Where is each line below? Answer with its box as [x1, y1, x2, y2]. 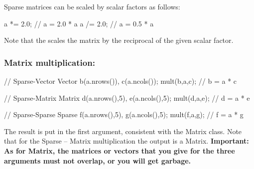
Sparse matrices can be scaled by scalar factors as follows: [4, 1, 180, 11]
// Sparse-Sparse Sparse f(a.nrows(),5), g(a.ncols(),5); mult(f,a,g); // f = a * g [4, 109, 244, 120]
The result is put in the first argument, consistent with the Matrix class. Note [4, 126, 242, 136]
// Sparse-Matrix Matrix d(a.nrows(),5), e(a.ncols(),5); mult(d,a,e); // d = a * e [4, 92, 250, 103]
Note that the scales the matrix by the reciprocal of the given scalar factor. [4, 35, 234, 45]
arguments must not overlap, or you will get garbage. [4, 155, 191, 166]
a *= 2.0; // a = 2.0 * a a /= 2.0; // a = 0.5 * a [4, 18, 154, 28]
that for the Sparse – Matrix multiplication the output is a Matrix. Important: [4, 136, 249, 146]
